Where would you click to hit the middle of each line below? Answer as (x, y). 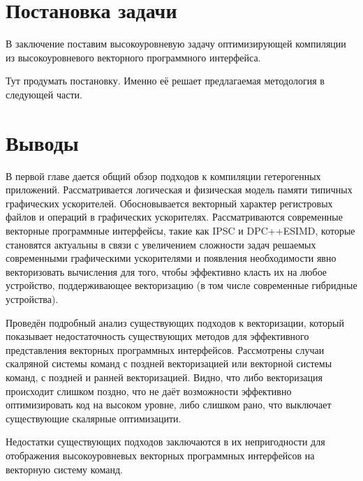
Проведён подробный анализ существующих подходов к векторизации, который (175, 322)
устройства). (32, 298)
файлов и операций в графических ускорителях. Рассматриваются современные (174, 217)
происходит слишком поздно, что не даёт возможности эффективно (149, 391)
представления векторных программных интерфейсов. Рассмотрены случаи (165, 349)
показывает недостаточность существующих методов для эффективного (157, 336)
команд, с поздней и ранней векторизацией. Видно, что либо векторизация (164, 377)
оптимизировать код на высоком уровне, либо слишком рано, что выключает (169, 405)
